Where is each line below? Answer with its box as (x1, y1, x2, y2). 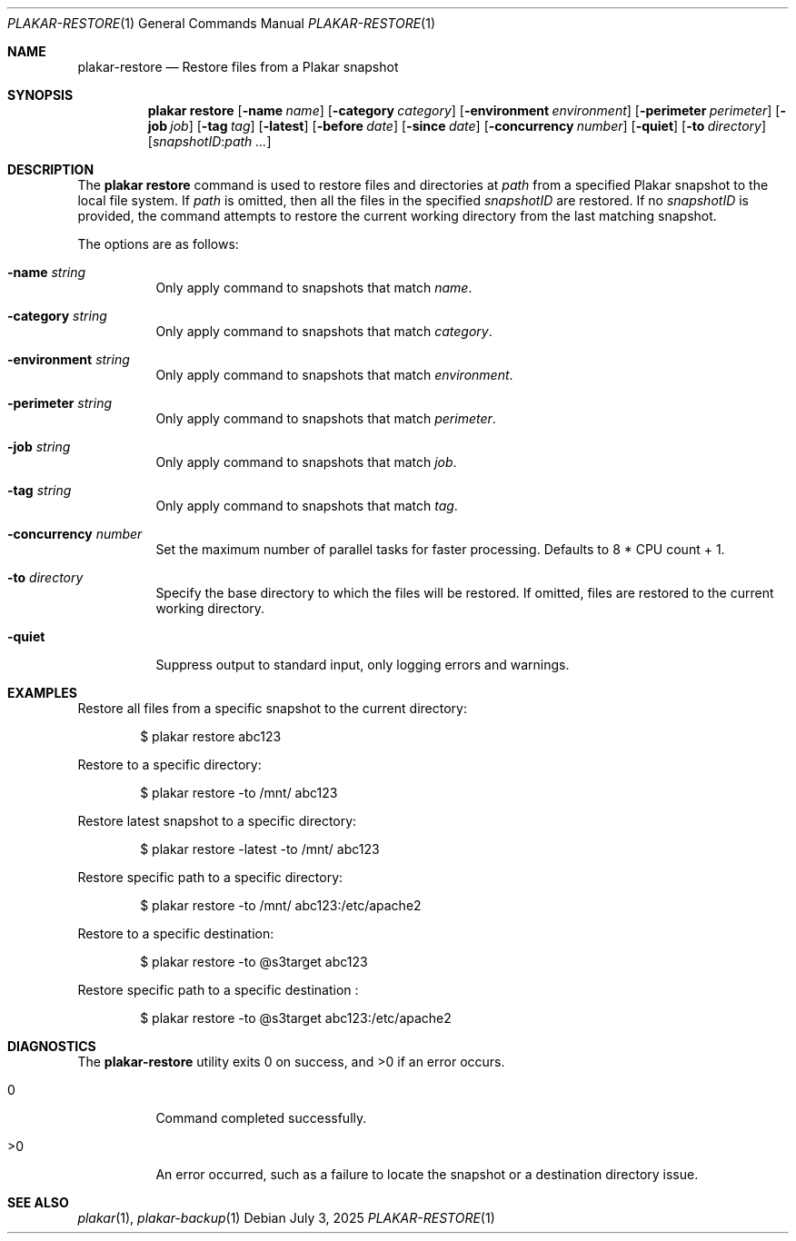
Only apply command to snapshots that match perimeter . (155, 411, 496, 426)
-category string (7, 308, 107, 323)
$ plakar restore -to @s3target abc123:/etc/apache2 (140, 1010, 452, 1026)
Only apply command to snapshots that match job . (155, 454, 457, 470)
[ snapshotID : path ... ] (147, 134, 272, 149)
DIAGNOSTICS (7, 1038, 96, 1054)
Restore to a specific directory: (77, 757, 262, 772)
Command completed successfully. (155, 1110, 367, 1126)
